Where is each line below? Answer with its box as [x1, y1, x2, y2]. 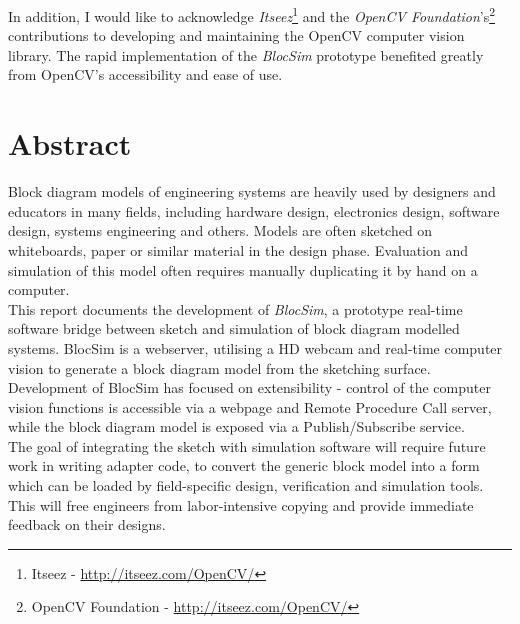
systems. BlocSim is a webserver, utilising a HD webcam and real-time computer [8, 337, 503, 358]
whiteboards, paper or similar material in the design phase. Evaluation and [8, 239, 469, 260]
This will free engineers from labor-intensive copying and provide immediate [8, 494, 474, 515]
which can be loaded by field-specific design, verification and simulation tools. [8, 475, 484, 496]
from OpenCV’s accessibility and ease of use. [8, 64, 283, 85]
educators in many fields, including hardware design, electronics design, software [8, 200, 500, 221]
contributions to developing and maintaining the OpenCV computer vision [8, 25, 465, 46]
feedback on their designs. [8, 514, 166, 535]
